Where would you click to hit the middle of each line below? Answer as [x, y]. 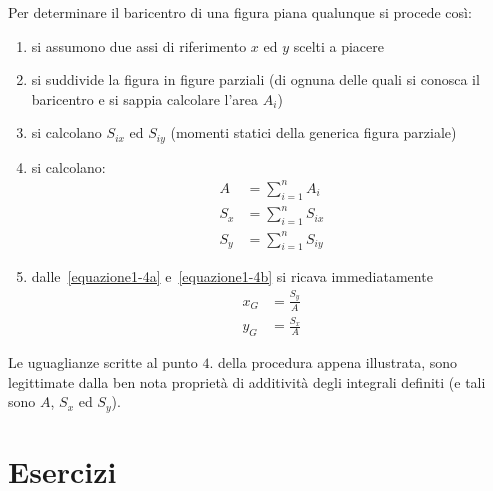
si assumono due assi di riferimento [139, 45]
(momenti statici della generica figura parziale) [313, 132]
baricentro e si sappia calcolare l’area [145, 98]
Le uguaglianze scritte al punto [103, 362]
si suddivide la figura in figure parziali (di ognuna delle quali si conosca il [255, 79]
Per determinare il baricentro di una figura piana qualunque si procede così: [240, 12]
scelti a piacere [339, 45]
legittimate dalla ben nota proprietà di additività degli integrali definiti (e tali [247, 381]
